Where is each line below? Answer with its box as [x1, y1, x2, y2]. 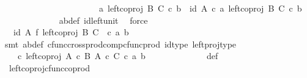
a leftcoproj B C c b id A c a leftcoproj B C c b [98, 2, 302, 14]
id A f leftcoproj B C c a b [13, 26, 129, 38]
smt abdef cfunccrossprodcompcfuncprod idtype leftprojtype [4, 37, 237, 50]
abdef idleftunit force [59, 13, 148, 26]
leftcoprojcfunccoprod [9, 61, 90, 74]
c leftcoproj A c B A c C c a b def [17, 49, 218, 62]
